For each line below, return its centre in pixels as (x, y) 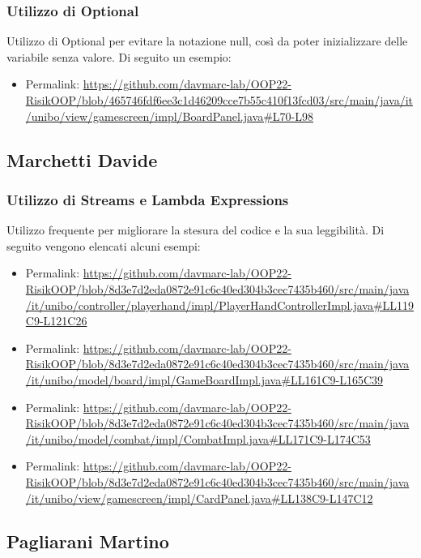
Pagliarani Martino (88, 541)
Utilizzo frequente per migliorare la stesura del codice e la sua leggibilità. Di (196, 230)
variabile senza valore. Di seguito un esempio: (119, 56)
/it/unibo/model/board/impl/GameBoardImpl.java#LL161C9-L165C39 (204, 379)
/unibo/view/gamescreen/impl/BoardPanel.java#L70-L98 (170, 116)
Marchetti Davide (82, 159)
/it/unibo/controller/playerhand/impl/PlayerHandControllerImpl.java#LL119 (220, 305)
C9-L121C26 (56, 321)
